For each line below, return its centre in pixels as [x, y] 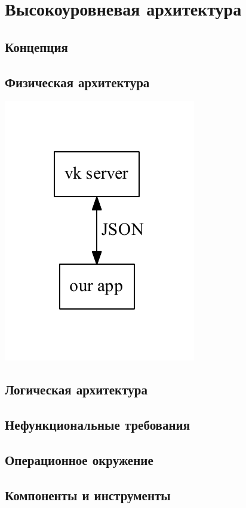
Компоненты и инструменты [88, 495]
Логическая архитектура [76, 389]
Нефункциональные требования [98, 425]
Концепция [36, 46]
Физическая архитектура [77, 82]
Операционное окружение [79, 459]
